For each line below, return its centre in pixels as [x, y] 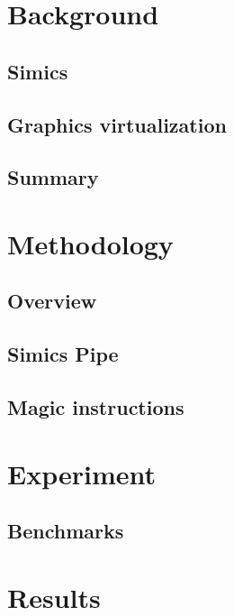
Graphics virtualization [117, 124]
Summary [53, 177]
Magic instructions [96, 407]
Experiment [82, 473]
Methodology [90, 243]
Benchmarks [66, 531]
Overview [52, 301]
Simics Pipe [63, 354]
